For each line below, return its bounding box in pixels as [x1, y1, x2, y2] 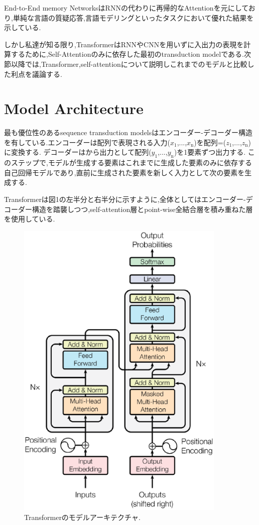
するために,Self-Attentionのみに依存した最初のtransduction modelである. [11, 49, 244, 59]
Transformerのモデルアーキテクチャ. [24, 511, 141, 522]
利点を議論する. [11, 68, 62, 79]
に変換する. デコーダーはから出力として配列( [4, 147, 152, 157]
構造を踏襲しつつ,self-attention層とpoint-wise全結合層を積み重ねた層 [32, 203, 253, 214]
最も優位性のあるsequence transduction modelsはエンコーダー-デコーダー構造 [4, 127, 252, 138]
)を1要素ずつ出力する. [174, 147, 246, 157]
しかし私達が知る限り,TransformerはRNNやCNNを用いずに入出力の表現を [4, 39, 244, 49]
